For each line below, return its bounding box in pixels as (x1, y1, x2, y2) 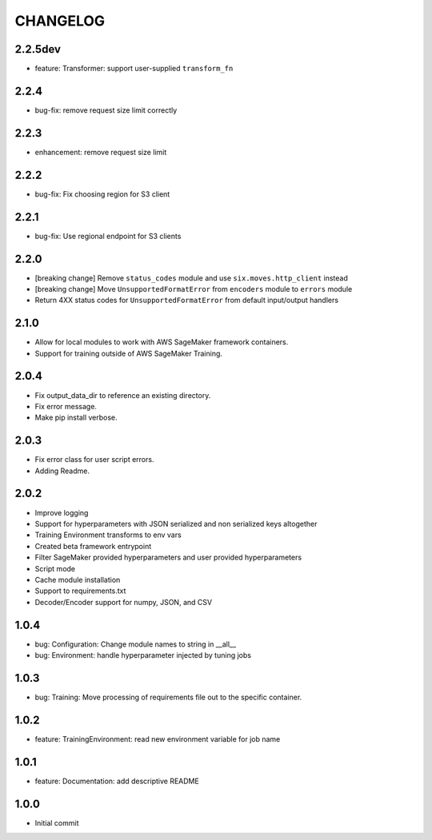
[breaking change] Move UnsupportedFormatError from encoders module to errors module (34, 284, 353, 293)
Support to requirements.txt (34, 586, 126, 595)
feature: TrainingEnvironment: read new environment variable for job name (34, 734, 281, 743)
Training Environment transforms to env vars (34, 530, 182, 539)
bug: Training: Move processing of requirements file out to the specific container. (34, 692, 302, 702)
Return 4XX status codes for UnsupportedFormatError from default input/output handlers (34, 296, 339, 305)
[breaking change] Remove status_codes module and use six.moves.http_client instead (34, 273, 348, 283)
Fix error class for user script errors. (34, 455, 154, 464)
